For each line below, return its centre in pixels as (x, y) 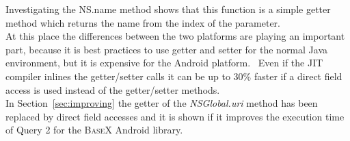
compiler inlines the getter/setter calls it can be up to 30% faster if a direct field (174, 76)
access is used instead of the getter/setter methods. (113, 89)
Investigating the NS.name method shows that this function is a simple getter (168, 9)
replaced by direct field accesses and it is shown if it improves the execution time (175, 116)
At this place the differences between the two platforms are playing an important (175, 36)
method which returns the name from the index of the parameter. (143, 22)
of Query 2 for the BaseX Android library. (94, 130)
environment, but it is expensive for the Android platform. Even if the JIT (164, 63)
